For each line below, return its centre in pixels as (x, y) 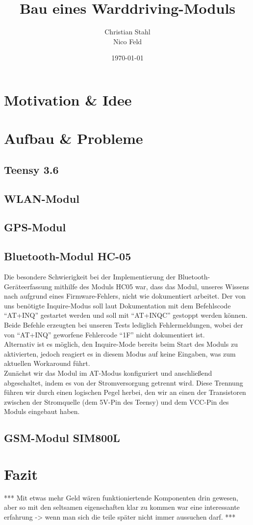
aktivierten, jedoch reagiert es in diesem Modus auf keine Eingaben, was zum (120, 353)
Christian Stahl (127, 32)
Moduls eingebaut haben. (42, 411)
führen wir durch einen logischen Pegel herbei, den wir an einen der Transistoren (125, 392)
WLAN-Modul (42, 198)
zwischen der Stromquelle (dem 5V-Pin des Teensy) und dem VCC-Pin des (116, 401)
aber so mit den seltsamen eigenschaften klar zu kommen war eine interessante (122, 507)
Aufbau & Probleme (74, 138)
